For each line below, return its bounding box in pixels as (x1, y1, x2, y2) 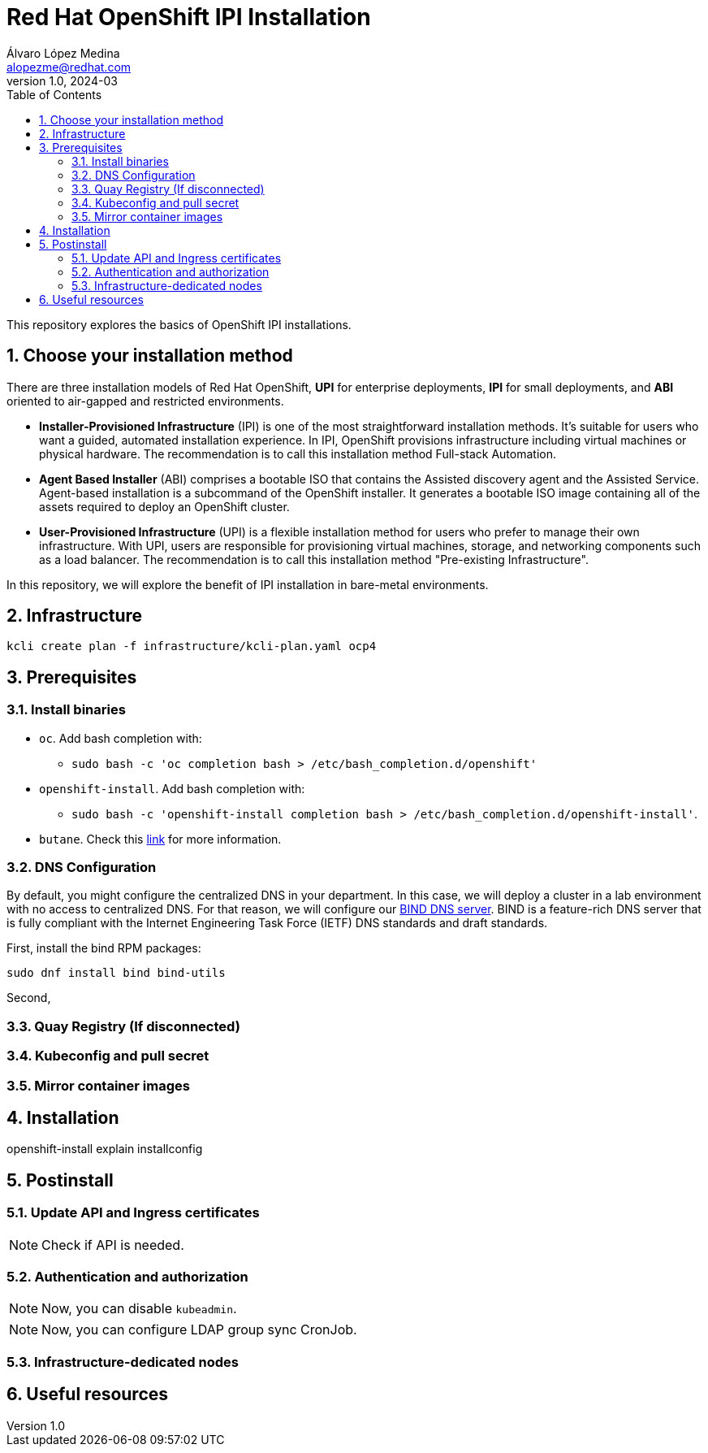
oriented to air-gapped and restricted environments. (6, 393, 284, 408)
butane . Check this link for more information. (39, 831, 282, 846)
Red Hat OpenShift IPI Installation (6, 3, 371, 31)
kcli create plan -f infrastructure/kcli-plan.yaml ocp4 (6, 640, 377, 653)
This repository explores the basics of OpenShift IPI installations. (6, 317, 352, 332)
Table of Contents (6, 87, 102, 102)
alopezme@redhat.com (6, 59, 132, 74)
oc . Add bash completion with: (39, 731, 202, 745)
